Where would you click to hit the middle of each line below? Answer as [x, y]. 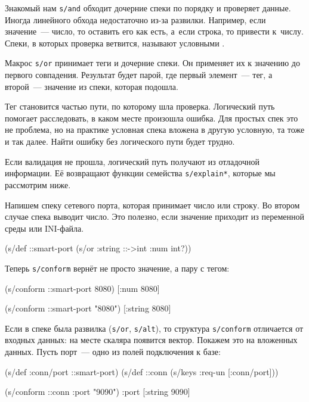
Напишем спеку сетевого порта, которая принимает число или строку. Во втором [152, 205]
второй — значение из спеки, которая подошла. [92, 86]
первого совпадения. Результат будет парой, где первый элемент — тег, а [139, 75]
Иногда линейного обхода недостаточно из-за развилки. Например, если [135, 19]
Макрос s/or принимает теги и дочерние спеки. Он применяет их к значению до [152, 63]
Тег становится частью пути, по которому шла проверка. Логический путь [140, 106]
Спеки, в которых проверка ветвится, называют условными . [115, 43]
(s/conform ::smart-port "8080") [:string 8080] [88, 308]
